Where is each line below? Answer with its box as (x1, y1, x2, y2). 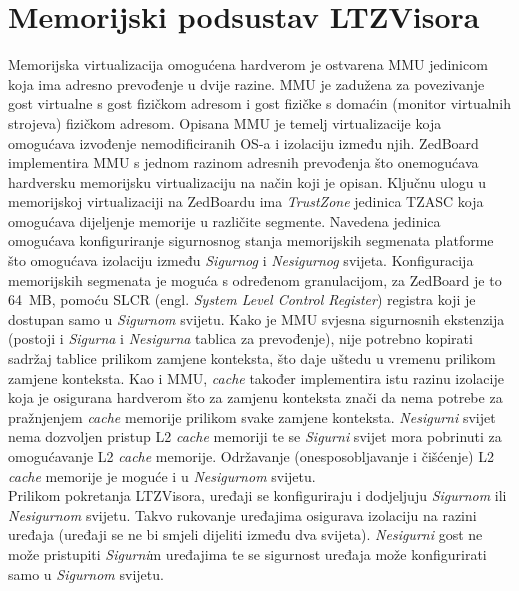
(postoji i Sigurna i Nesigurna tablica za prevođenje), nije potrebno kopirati (8, 328, 473, 349)
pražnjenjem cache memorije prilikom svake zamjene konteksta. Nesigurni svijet (8, 406, 496, 427)
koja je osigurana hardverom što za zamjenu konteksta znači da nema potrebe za (8, 387, 503, 408)
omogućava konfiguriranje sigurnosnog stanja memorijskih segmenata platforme (8, 230, 494, 251)
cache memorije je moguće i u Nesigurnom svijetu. (8, 465, 316, 486)
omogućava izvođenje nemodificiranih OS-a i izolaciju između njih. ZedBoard (8, 132, 479, 153)
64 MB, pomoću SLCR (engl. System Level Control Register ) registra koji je (8, 289, 476, 310)
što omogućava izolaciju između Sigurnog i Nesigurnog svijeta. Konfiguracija (8, 250, 474, 271)
